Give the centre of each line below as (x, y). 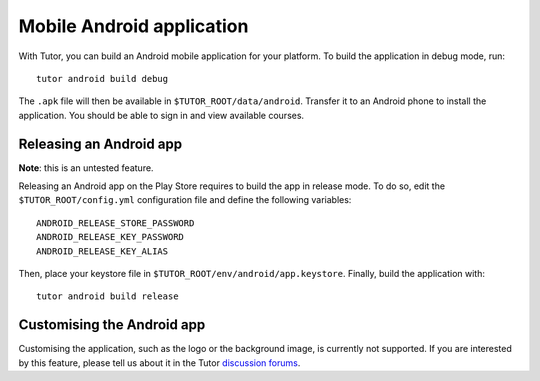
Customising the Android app (112, 325)
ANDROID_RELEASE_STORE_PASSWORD (115, 223)
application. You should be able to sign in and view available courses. (161, 115)
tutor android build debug (102, 78)
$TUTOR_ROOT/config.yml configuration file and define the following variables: (185, 200)
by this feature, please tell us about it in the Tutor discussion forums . (159, 362)
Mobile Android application (133, 26)
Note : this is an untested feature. (86, 167)
